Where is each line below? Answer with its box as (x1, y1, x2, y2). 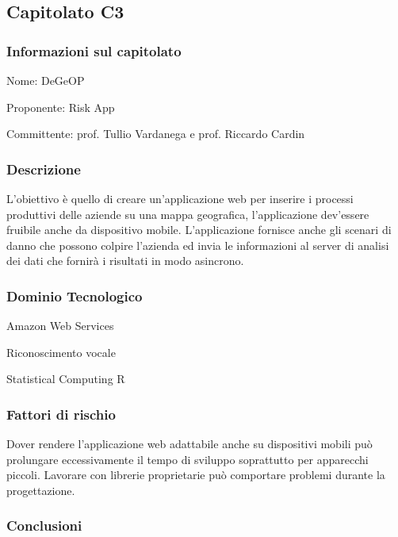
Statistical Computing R (6, 370, 125, 387)
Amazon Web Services (6, 317, 114, 334)
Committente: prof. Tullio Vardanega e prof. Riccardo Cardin (6, 125, 305, 142)
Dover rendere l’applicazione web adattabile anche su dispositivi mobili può (6, 435, 373, 452)
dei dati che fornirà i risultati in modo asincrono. (6, 252, 244, 269)
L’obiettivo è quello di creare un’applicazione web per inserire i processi (6, 190, 354, 206)
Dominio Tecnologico (6, 286, 143, 305)
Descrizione (6, 159, 81, 178)
